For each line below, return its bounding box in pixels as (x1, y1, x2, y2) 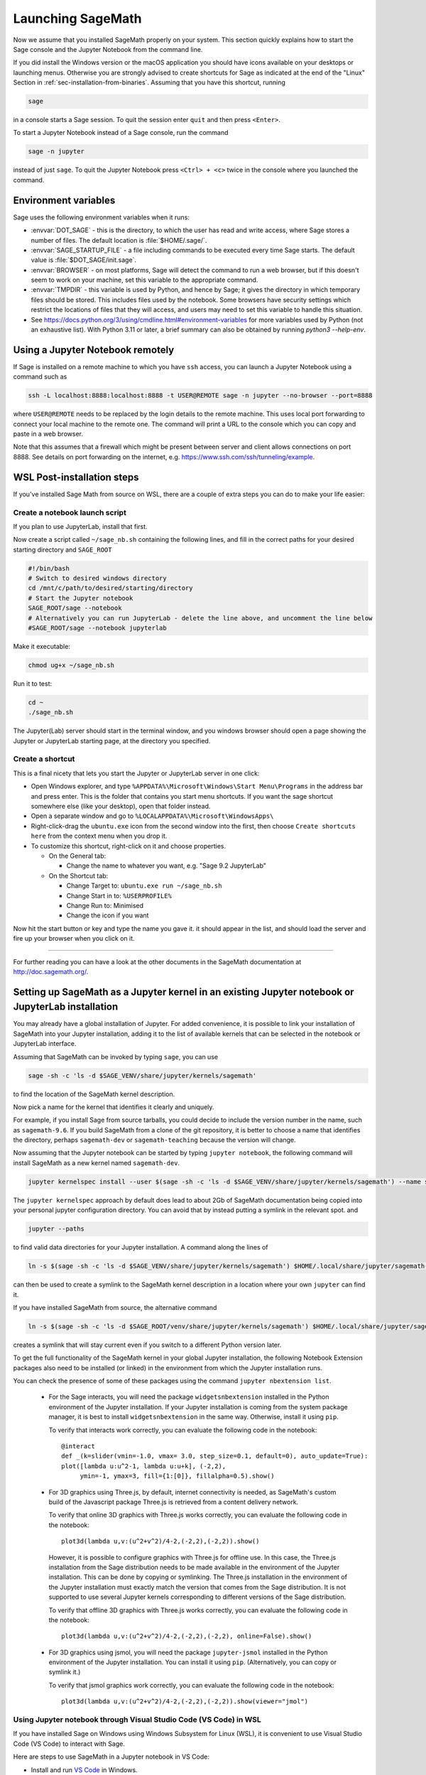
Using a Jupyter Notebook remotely (13, 344, 175, 356)
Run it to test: (13, 679, 53, 688)
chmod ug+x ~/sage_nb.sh (28, 661, 115, 669)
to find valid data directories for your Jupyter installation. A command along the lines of (13, 1243, 269, 1252)
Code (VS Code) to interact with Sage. (13, 1739, 126, 1748)
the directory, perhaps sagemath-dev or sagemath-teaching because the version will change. (13, 1136, 296, 1145)
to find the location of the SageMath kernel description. (13, 1090, 175, 1098)
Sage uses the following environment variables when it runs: (13, 213, 190, 222)
